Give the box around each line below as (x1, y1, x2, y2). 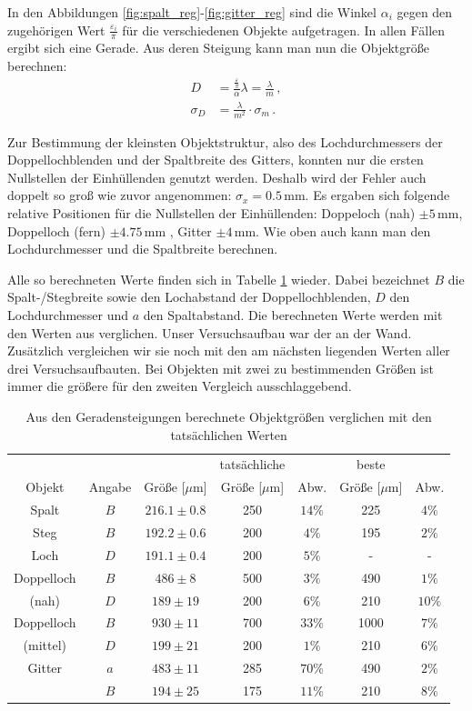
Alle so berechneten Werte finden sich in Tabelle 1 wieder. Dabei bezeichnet (7, 269, 430, 288)
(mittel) (23, 636, 67, 655)
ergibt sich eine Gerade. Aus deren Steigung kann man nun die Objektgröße (7, 38, 429, 57)
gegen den (397, 3, 453, 21)
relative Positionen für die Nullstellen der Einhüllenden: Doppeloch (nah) (7, 204, 416, 223)
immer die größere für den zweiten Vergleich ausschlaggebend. (7, 376, 352, 396)
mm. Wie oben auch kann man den (234, 221, 431, 240)
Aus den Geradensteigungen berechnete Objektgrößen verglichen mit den (25, 407, 432, 426)
